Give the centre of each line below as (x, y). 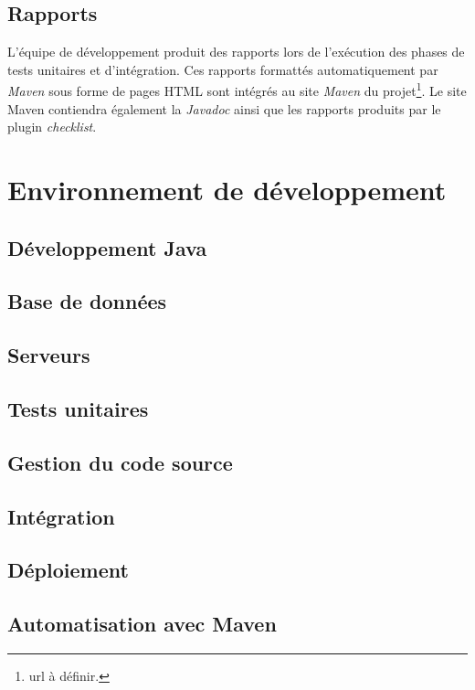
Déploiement (68, 570)
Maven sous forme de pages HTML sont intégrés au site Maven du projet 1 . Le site (237, 90)
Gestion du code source (120, 462)
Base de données (87, 301)
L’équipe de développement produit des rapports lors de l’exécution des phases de (236, 52)
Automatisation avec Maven (142, 624)
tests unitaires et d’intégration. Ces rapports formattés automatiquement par (223, 69)
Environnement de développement (227, 190)
